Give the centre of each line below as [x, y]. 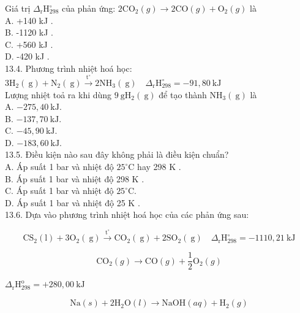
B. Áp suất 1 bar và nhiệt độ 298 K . [75, 178]
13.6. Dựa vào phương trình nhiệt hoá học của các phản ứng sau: [127, 214]
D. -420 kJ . [27, 56]
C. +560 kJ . [29, 44]
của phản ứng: [88, 8]
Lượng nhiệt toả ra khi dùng [58, 94]
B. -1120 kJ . [29, 32]
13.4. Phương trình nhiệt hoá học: [69, 68]
